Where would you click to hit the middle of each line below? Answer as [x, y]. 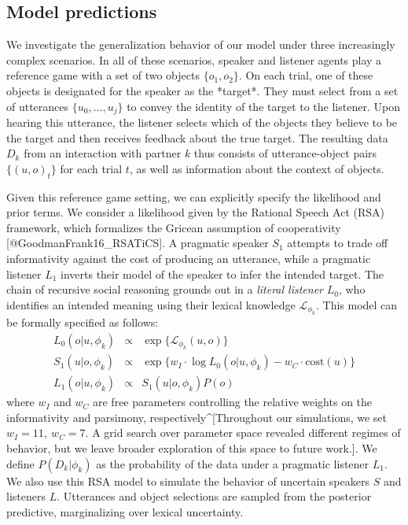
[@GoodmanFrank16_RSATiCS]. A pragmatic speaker [138, 243]
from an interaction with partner [103, 153]
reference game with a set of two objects [103, 75]
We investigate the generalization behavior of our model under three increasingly [201, 44]
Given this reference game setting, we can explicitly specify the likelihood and [194, 196]
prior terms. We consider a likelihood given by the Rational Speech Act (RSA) [195, 212]
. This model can [357, 304]
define [20, 463]
